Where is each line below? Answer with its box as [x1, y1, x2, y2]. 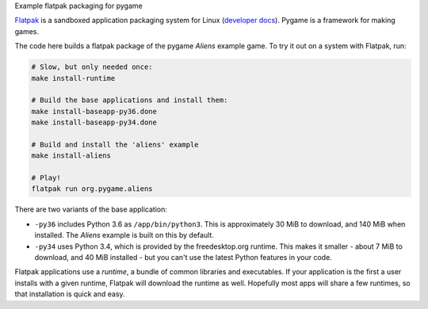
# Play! [31, 174, 61, 182]
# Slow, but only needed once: [31, 63, 154, 71]
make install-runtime [31, 74, 116, 82]
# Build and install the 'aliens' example [31, 139, 199, 149]
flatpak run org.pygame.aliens [31, 185, 154, 193]
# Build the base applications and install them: [31, 96, 228, 105]
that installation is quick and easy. [14, 289, 126, 299]
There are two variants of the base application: [14, 204, 168, 214]
